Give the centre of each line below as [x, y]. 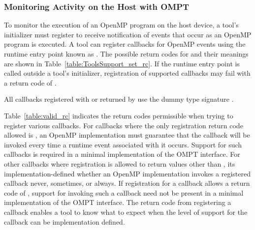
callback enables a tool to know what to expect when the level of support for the [126, 212]
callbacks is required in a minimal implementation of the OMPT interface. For [122, 154]
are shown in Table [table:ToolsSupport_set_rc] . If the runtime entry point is [122, 63]
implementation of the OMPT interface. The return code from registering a [118, 202]
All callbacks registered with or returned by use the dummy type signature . [119, 99]
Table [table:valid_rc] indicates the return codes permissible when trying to [119, 115]
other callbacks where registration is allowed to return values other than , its [120, 163]
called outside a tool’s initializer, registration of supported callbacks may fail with [127, 73]
